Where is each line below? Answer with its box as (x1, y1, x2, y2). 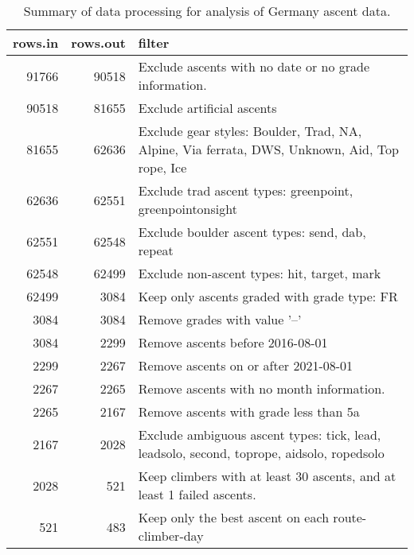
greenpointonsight (138, 200, 237, 218)
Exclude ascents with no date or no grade (138, 57, 370, 76)
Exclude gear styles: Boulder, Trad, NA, (138, 122, 362, 140)
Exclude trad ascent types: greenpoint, (138, 181, 353, 200)
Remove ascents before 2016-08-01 (138, 333, 328, 351)
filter (138, 33, 170, 52)
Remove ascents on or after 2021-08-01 (138, 356, 353, 375)
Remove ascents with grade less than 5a (138, 402, 360, 421)
